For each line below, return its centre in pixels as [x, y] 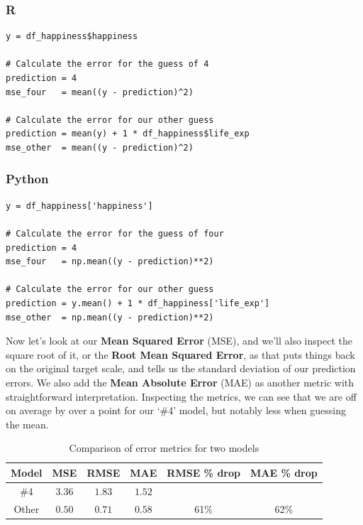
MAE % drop [284, 472]
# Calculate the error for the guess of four [115, 233]
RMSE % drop [203, 472]
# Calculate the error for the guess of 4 [107, 64]
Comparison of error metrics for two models [164, 448]
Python [27, 179]
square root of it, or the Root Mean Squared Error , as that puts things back [180, 354]
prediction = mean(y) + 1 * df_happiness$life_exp [128, 134]
